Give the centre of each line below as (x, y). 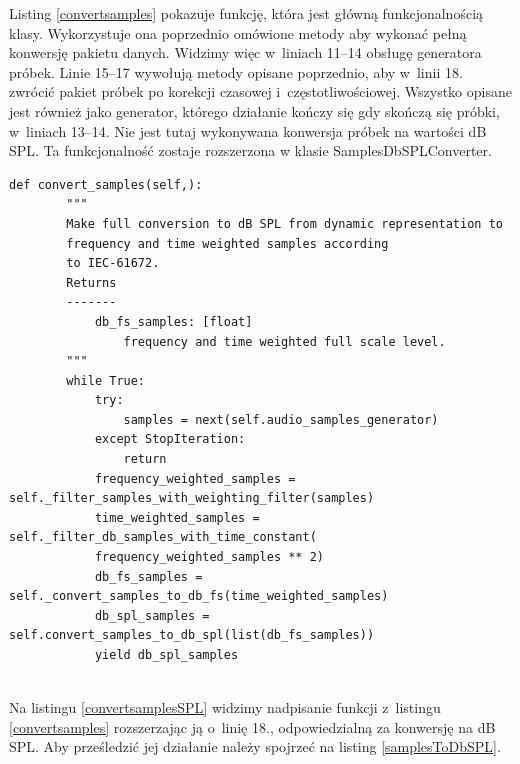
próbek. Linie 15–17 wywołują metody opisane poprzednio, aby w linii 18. (236, 71)
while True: (106, 380)
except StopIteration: (170, 439)
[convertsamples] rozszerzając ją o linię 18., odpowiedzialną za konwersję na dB (252, 726)
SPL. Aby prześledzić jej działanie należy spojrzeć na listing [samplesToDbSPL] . (255, 746)
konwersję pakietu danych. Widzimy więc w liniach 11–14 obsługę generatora (245, 52)
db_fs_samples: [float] (173, 321)
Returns (91, 282)
